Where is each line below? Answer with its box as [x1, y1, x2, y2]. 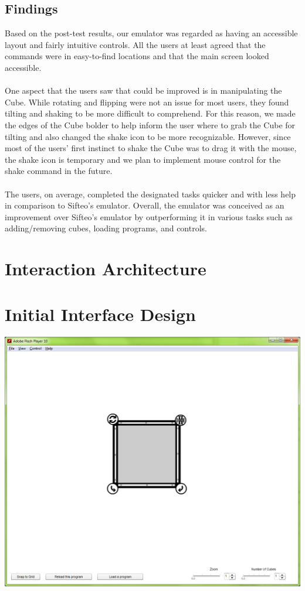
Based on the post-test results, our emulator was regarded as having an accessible [5, 27, 298, 39]
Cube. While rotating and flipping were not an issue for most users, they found [5, 95, 289, 108]
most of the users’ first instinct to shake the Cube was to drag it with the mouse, [5, 142, 297, 154]
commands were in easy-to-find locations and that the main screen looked [5, 50, 269, 62]
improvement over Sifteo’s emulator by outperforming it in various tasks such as [5, 210, 293, 223]
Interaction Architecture [5, 257, 206, 281]
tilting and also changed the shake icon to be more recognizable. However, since [5, 130, 291, 142]
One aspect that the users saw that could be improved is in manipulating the [5, 84, 282, 97]
